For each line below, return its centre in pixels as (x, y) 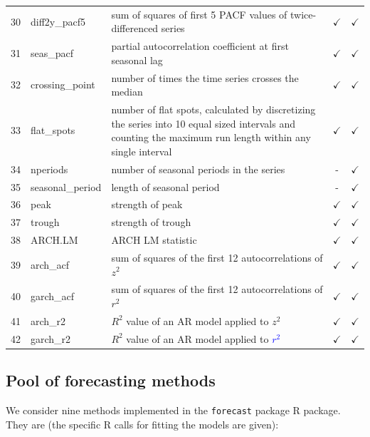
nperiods (49, 169)
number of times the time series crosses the (205, 77)
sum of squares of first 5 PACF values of (199, 14)
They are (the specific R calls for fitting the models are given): (142, 424)
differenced (135, 28)
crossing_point (63, 84)
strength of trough (151, 222)
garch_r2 (51, 338)
